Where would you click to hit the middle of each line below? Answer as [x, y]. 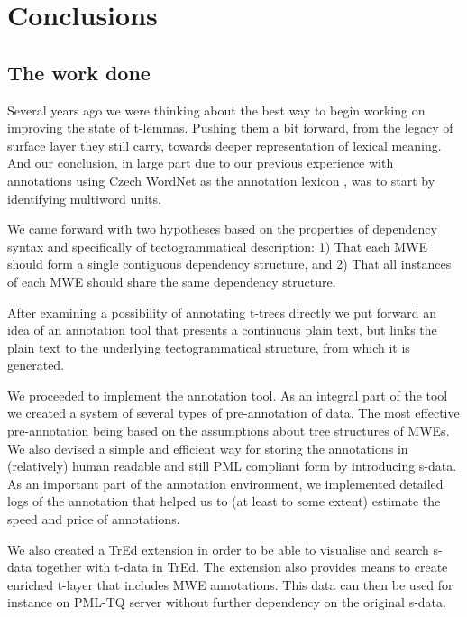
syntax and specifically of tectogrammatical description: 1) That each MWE [218, 246]
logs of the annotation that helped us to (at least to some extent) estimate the [224, 501]
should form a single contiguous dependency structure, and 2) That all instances [229, 264]
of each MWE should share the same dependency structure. [172, 281]
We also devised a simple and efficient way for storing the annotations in [208, 448]
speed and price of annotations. [94, 519]
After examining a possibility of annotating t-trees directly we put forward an [222, 312]
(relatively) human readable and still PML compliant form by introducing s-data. [232, 466]
